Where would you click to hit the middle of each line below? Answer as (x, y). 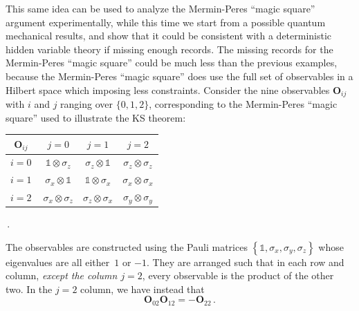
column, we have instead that (142, 289)
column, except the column (62, 275)
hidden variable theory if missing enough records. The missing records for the (169, 49)
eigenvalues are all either (58, 262)
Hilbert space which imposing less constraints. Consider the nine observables (168, 89)
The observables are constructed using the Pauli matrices (127, 246)
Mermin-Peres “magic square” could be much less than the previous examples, (172, 63)
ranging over (87, 104)
